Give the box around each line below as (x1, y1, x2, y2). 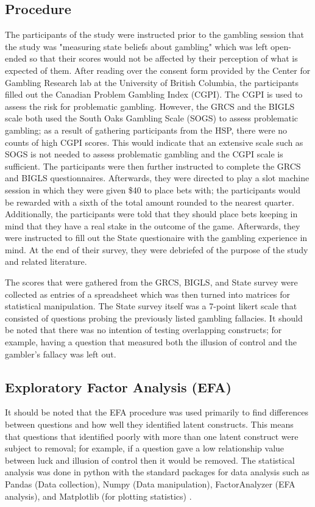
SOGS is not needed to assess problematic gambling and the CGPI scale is (5, 148, 283, 160)
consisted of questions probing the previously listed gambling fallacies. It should (5, 311, 303, 324)
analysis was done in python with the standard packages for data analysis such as (5, 466, 310, 478)
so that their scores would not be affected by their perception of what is (29, 52, 298, 65)
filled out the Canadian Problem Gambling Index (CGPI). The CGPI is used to (5, 88, 303, 101)
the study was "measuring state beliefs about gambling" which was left (5, 40, 268, 52)
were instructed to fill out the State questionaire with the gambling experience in (5, 231, 308, 244)
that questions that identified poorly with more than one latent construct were (5, 430, 299, 442)
